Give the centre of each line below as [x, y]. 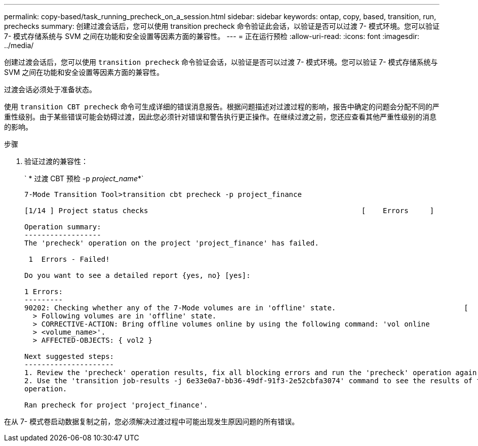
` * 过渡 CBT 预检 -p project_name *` [84, 178]
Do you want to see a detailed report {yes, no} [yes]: [137, 275]
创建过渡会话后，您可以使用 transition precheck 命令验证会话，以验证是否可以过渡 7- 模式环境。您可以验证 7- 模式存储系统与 [221, 62]
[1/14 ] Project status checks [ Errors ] [229, 211]
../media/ [19, 45]
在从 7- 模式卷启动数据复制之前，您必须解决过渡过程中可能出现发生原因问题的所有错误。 [152, 421]
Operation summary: [63, 227]
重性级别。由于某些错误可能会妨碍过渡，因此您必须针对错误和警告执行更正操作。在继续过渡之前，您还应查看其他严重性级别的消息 [220, 117]
